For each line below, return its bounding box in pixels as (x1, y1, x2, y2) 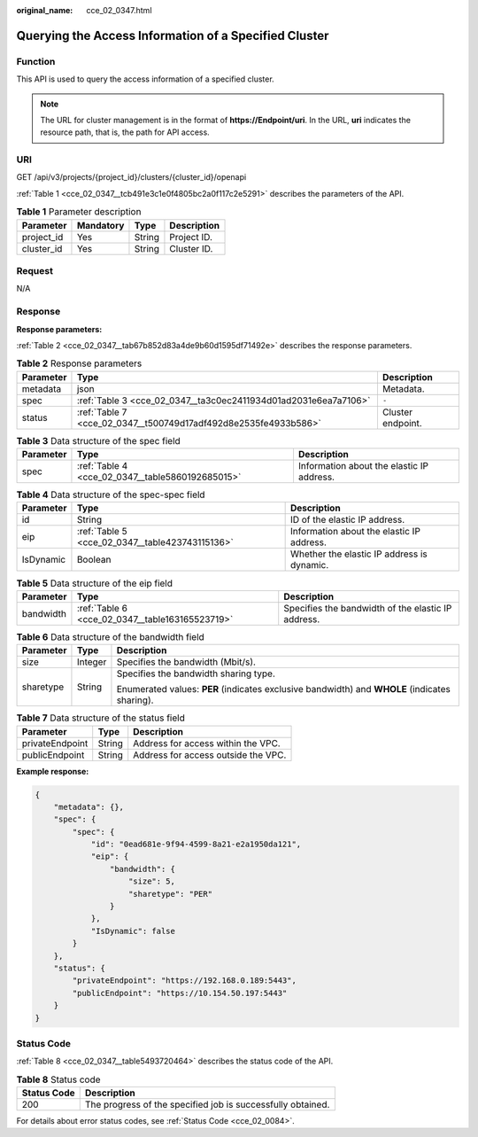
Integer (76, 656, 107, 668)
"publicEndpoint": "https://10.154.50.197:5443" (72, 988, 288, 998)
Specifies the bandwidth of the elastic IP (283, 602, 452, 614)
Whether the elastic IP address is (289, 548, 428, 560)
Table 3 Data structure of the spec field (16, 434, 181, 447)
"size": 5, (128, 876, 176, 886)
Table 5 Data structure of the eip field (16, 577, 173, 589)
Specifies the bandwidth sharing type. (116, 667, 276, 680)
